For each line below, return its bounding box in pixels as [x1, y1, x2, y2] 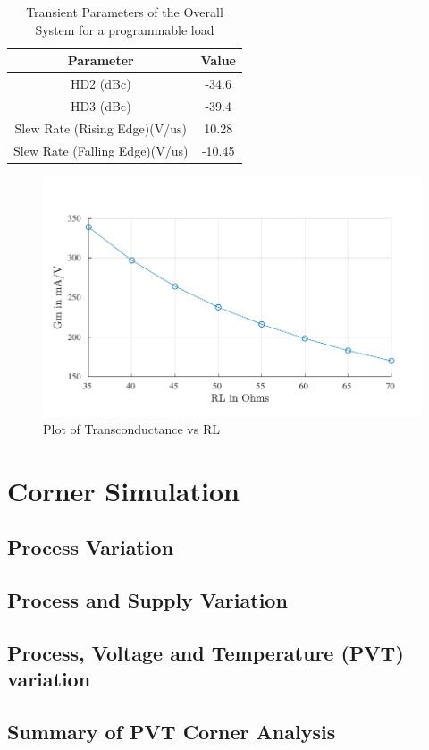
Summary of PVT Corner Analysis [7, 717, 336, 745]
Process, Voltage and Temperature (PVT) [7, 638, 404, 666]
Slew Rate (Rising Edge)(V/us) [14, 118, 187, 137]
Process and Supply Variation [7, 585, 288, 613]
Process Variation [7, 533, 174, 561]
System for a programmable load [35, 20, 214, 38]
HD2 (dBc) [70, 74, 131, 93]
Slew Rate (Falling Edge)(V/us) [13, 141, 189, 159]
